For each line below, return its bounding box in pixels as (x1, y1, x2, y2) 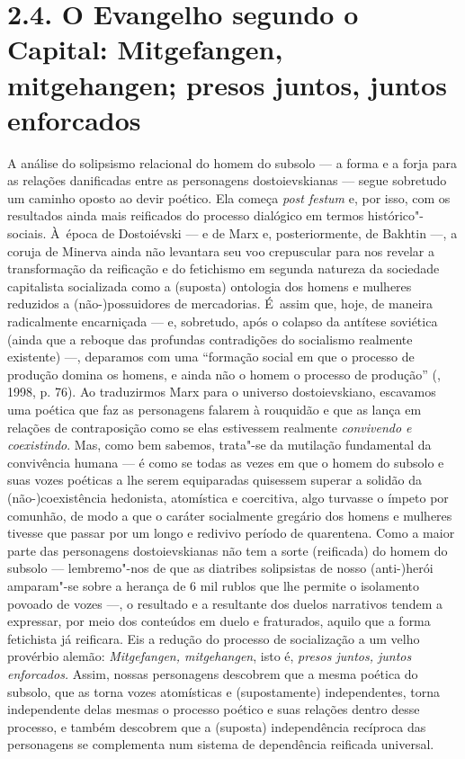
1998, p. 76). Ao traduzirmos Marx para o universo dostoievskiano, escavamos (7, 382, 436, 401)
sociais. (7, 224, 47, 243)
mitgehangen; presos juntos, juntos (7, 66, 447, 103)
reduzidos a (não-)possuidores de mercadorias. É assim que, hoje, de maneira (7, 294, 434, 313)
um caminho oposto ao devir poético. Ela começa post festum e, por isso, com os (7, 188, 451, 207)
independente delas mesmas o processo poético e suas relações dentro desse (7, 700, 420, 719)
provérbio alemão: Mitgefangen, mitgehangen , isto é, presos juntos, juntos (7, 647, 412, 665)
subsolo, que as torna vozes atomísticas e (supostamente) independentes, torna (7, 682, 441, 701)
